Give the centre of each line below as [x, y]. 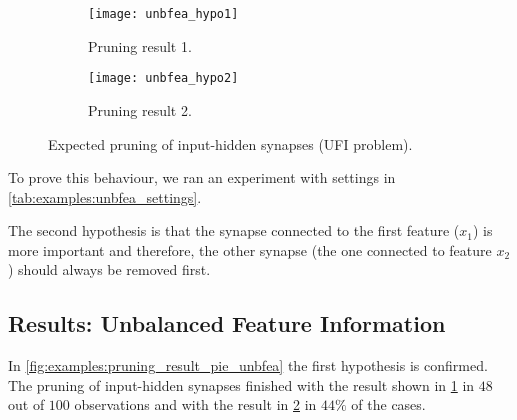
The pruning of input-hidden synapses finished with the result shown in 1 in [241, 384]
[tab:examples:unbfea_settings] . [105, 196]
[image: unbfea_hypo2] [163, 78]
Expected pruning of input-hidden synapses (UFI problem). [230, 143]
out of [26, 404]
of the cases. [388, 404]
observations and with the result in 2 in [195, 404]
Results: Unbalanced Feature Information [227, 323]
